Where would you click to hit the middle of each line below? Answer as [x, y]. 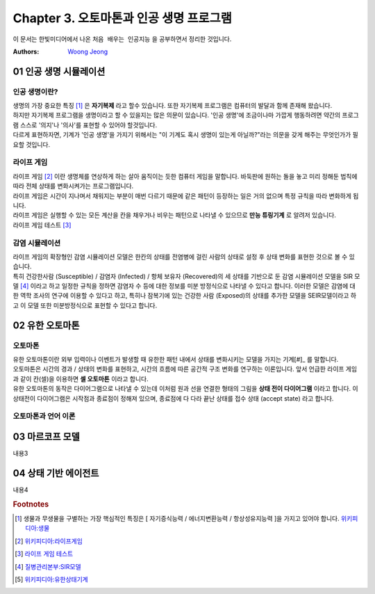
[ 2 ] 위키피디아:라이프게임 [49, 541]
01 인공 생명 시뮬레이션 [59, 71]
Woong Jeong [88, 51]
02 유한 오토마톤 [46, 325]
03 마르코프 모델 [46, 436]
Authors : [26, 51]
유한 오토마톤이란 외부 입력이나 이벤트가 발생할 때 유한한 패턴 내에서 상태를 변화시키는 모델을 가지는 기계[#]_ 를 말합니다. [176, 359]
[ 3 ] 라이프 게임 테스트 [44, 554]
